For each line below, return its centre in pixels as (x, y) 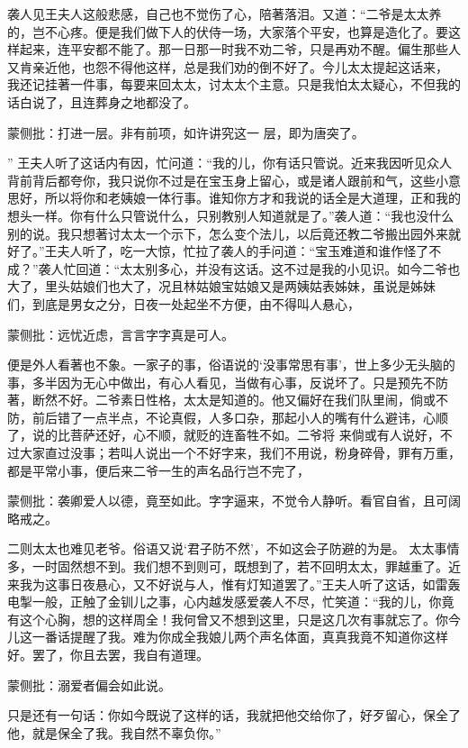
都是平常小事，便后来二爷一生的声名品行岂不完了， (158, 470)
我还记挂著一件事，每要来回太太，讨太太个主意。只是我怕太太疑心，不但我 (228, 84)
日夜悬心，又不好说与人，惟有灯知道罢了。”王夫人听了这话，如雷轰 (265, 584)
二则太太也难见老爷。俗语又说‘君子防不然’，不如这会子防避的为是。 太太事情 (234, 548)
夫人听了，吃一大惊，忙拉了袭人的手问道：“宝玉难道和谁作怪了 (243, 251)
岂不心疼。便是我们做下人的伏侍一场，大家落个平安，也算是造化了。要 (240, 31)
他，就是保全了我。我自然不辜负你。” (114, 732)
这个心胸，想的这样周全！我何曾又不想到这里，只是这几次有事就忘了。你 (234, 619)
